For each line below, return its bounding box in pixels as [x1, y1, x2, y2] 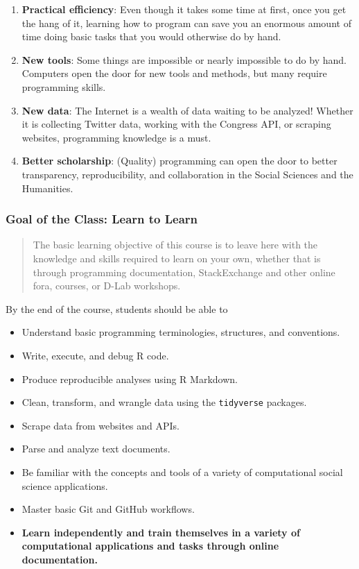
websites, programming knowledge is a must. [21, 130, 211, 144]
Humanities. [21, 180, 73, 195]
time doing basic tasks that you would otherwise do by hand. [21, 29, 281, 44]
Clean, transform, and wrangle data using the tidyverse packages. [21, 395, 307, 409]
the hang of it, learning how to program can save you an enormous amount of [21, 15, 351, 30]
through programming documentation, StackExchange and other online [33, 264, 335, 279]
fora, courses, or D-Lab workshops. [33, 278, 181, 293]
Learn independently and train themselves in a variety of [21, 525, 300, 539]
